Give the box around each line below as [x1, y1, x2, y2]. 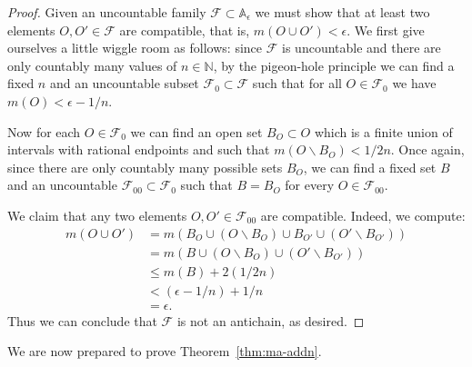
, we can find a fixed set [303, 157, 437, 176]
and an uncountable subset [49, 74, 199, 93]
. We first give [346, 20, 425, 39]
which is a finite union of [314, 122, 453, 141]
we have [392, 74, 437, 93]
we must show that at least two [255, 3, 430, 21]
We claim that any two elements [7, 205, 187, 224]
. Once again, [390, 140, 465, 159]
